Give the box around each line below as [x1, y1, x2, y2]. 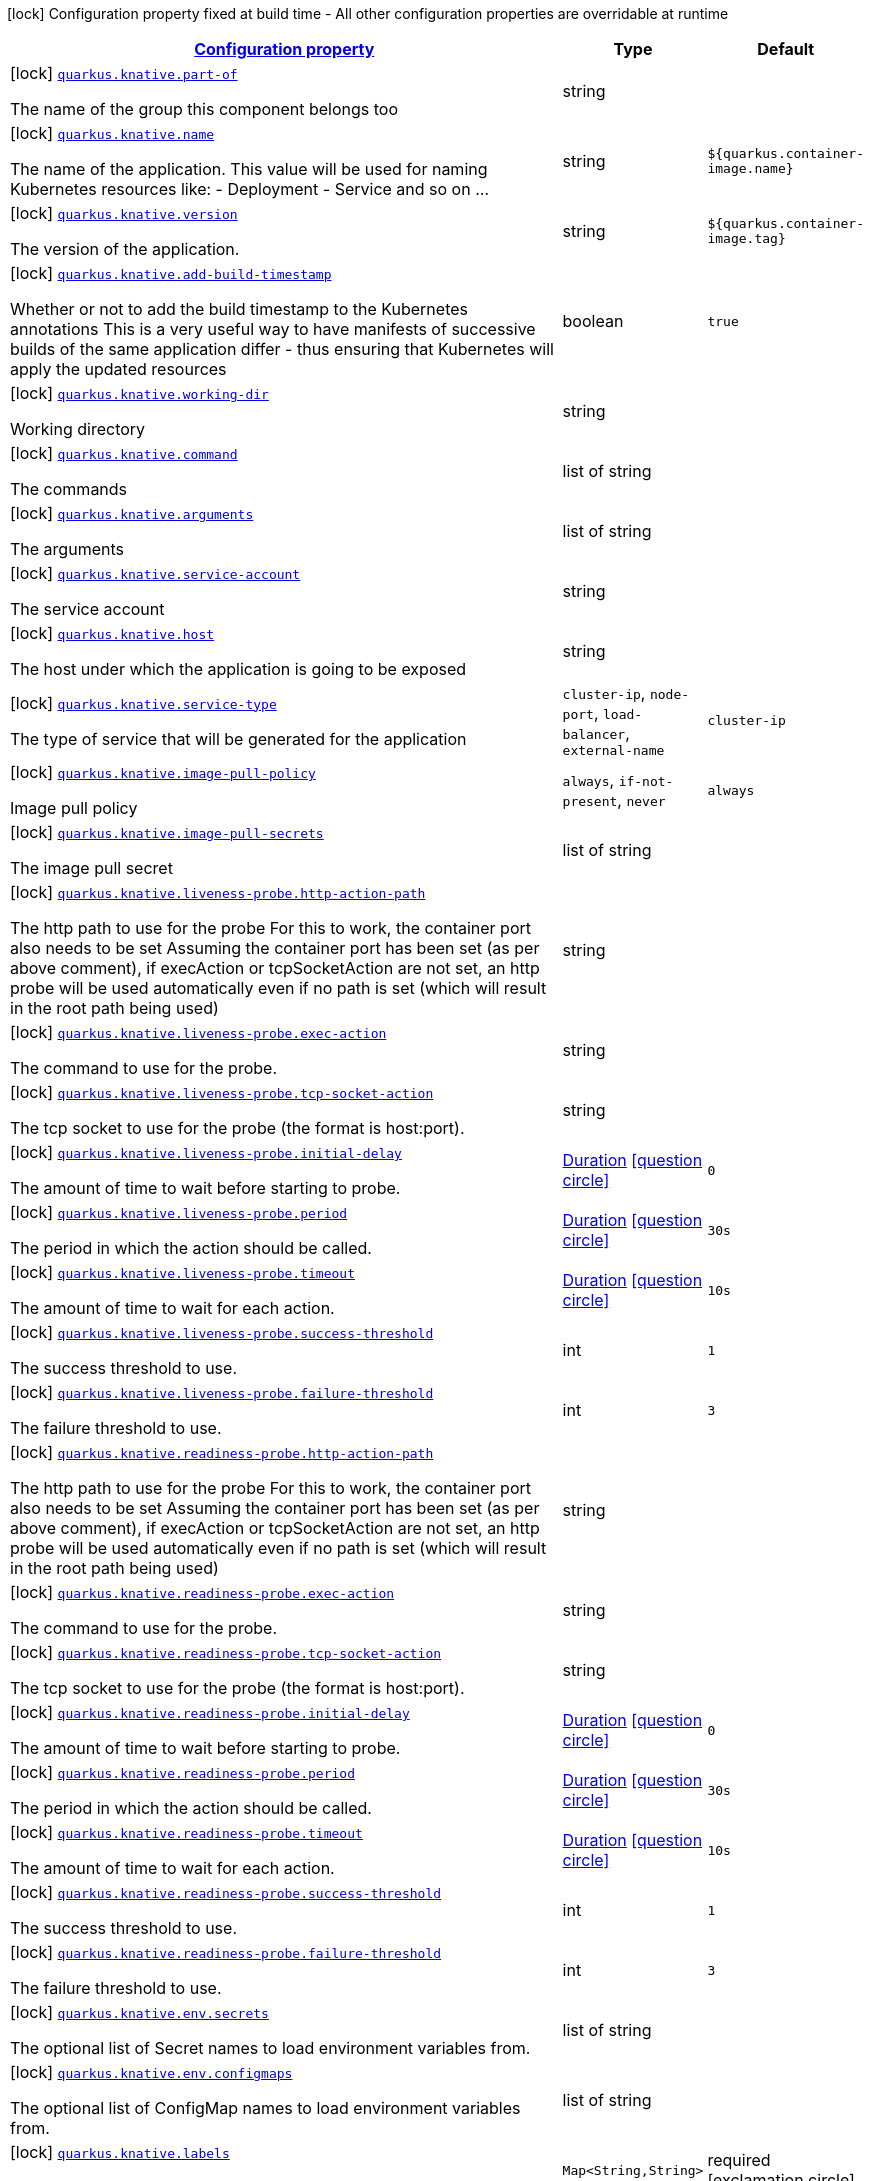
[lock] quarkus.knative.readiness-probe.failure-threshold [10, 1942, 442, 1962]
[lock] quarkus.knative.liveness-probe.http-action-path [10, 882, 426, 902]
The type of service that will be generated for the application [10, 728, 467, 749]
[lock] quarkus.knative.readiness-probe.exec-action [10, 1582, 395, 1602]
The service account [10, 599, 165, 619]
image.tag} [707, 231, 786, 246]
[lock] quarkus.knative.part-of [10, 63, 238, 83]
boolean [562, 311, 624, 331]
